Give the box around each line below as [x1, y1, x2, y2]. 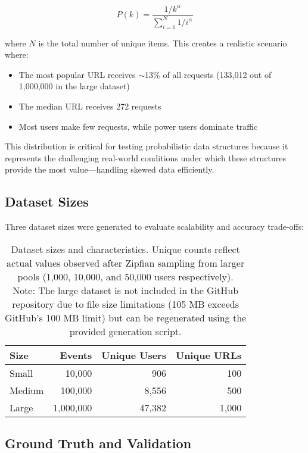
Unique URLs [175, 348, 242, 362]
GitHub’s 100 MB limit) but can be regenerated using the [5, 310, 247, 324]
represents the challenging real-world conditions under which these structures [5, 151, 287, 164]
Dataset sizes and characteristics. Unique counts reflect [11, 242, 240, 256]
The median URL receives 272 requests [18, 100, 161, 113]
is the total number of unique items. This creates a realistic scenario [38, 36, 287, 49]
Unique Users [101, 348, 166, 362]
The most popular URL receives [18, 68, 136, 80]
